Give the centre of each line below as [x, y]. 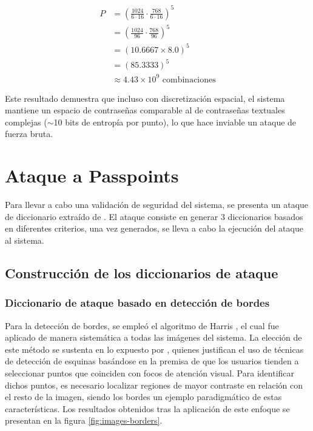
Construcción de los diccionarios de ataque [142, 272]
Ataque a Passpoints [92, 175]
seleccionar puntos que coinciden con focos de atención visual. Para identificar [150, 373]
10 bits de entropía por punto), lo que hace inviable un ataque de [175, 122]
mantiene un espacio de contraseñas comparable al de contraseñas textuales [145, 110]
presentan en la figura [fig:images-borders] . [84, 420]
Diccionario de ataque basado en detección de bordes [137, 303]
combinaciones [189, 80]
